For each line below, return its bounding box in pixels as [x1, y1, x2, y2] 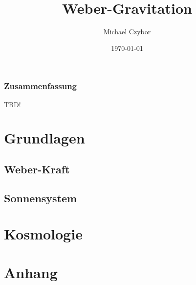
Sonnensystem [4, 190, 77, 205]
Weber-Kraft [4, 161, 70, 176]
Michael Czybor [103, 26, 151, 37]
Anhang [4, 262, 58, 282]
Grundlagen [4, 128, 85, 148]
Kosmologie [4, 224, 83, 244]
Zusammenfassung [4, 80, 77, 92]
